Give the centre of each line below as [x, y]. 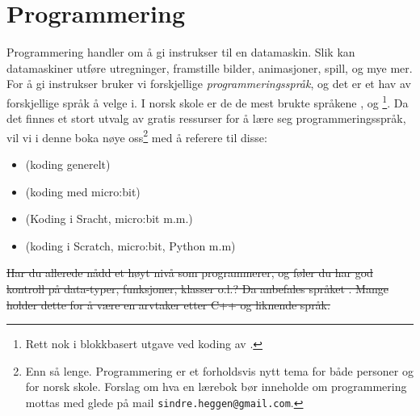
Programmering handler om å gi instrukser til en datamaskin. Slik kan [181, 52]
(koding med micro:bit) [83, 191]
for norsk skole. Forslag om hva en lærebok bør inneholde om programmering [216, 387]
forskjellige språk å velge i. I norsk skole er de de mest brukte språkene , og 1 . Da [208, 101]
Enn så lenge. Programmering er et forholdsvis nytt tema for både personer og [219, 370]
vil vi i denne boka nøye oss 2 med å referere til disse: [137, 136]
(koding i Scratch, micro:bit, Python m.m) [130, 245]
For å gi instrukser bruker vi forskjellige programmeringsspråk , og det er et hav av [209, 84]
